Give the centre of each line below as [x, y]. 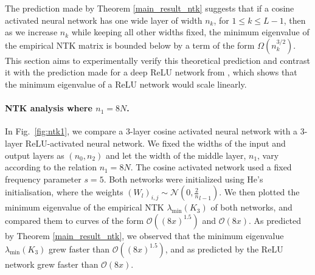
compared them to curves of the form [74, 220]
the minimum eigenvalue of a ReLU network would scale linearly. [126, 84]
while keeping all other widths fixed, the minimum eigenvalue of [190, 32]
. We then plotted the [259, 192]
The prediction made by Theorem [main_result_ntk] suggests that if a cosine [150, 8]
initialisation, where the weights [64, 192]
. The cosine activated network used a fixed [211, 167]
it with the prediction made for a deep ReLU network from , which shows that [151, 72]
